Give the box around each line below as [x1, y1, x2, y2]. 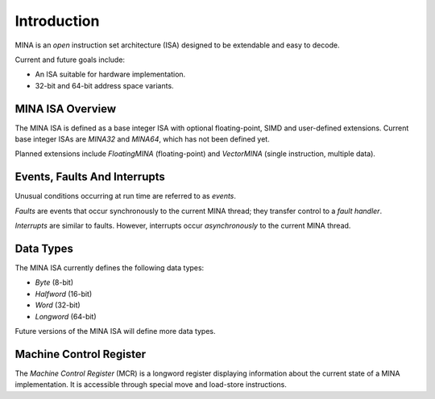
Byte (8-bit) [35, 278, 74, 287]
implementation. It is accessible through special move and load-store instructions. [14, 380, 288, 389]
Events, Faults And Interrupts [14, 170, 165, 184]
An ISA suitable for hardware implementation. [35, 69, 186, 80]
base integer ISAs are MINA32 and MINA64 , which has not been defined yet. [14, 134, 270, 144]
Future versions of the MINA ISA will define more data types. [14, 326, 217, 335]
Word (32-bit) [35, 300, 81, 310]
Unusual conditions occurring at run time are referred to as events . [14, 191, 237, 201]
